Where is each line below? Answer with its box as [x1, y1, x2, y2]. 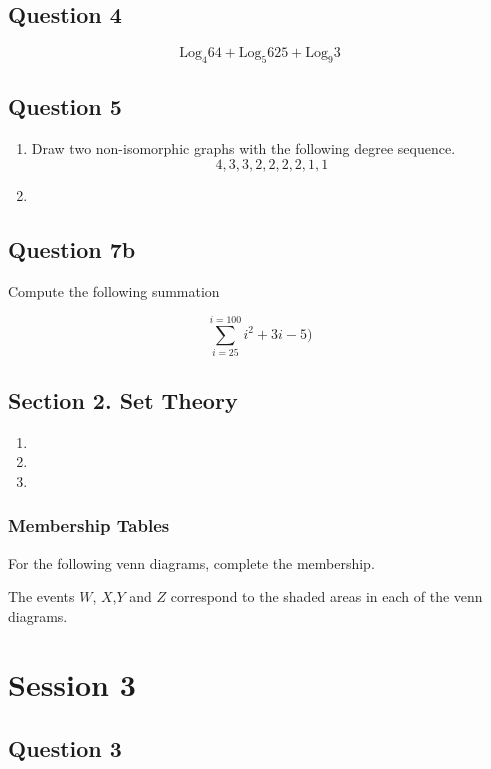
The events [8, 586, 75, 607]
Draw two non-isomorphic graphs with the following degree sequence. [31, 138, 456, 159]
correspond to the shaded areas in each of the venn [170, 586, 483, 607]
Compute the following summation [8, 280, 220, 301]
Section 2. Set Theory [8, 384, 238, 415]
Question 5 [8, 91, 122, 122]
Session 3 [8, 664, 136, 705]
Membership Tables [8, 513, 170, 538]
